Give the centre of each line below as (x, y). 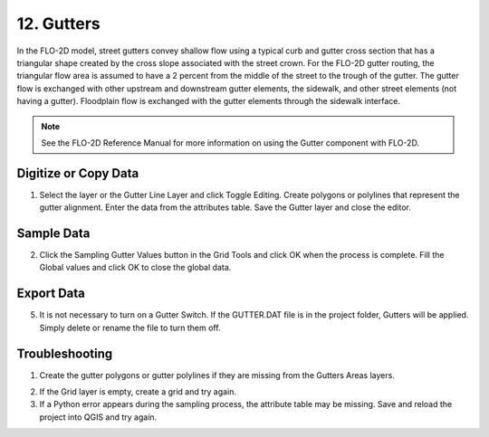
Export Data (51, 294)
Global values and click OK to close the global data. (135, 268)
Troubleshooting (65, 353)
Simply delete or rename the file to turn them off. (130, 328)
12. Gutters (58, 24)
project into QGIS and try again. (98, 417)
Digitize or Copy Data (78, 173)
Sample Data (53, 233)
